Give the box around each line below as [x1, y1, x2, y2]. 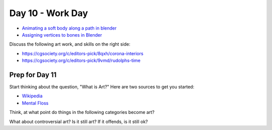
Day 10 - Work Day [9, 8, 88, 19]
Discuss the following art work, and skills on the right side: [9, 41, 130, 47]
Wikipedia [22, 93, 43, 99]
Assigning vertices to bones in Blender [22, 32, 102, 38]
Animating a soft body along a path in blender [22, 25, 117, 31]
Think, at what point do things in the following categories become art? [9, 109, 155, 115]
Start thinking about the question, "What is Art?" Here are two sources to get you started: [9, 84, 194, 90]
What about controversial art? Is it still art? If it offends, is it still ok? [9, 118, 148, 124]
